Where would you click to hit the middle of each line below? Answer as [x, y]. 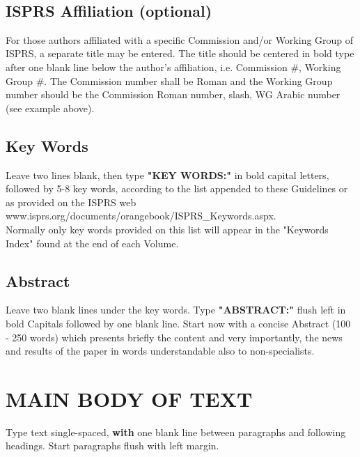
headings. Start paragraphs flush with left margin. [112, 446]
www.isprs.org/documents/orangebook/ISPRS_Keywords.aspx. [141, 216]
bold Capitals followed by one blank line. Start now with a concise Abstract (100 [178, 323]
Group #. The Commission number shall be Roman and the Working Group [169, 80]
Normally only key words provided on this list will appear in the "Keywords [167, 229]
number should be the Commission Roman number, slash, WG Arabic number [173, 94]
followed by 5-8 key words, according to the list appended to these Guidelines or [177, 188]
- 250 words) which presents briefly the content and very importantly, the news [174, 337]
